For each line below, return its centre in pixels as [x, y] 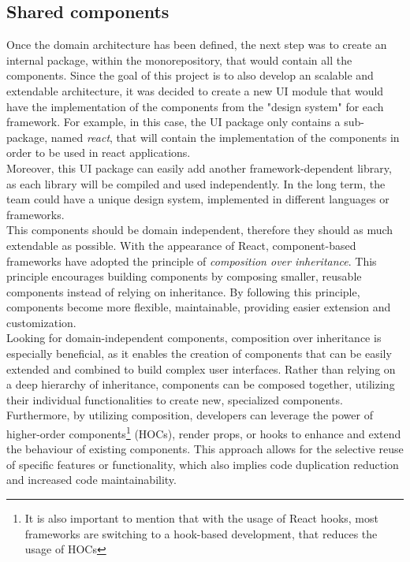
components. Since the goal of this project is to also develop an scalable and [190, 75]
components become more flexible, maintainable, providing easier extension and [199, 307]
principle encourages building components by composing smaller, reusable [184, 276]
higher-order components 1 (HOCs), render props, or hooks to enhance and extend [204, 432]
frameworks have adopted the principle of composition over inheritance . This [192, 261]
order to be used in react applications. [99, 153]
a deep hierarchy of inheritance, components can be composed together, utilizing [201, 384]
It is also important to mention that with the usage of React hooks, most [201, 518]
